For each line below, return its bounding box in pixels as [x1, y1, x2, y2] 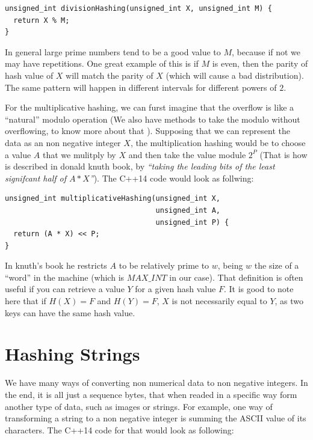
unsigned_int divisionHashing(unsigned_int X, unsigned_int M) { [5, 4, 272, 13]
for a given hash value [135, 283, 216, 295]
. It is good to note [223, 283, 294, 295]
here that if [5, 295, 46, 307]
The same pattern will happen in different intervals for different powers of [5, 81, 277, 93]
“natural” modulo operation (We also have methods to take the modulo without [5, 112, 300, 125]
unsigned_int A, [155, 206, 220, 215]
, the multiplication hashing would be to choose [130, 136, 306, 148]
